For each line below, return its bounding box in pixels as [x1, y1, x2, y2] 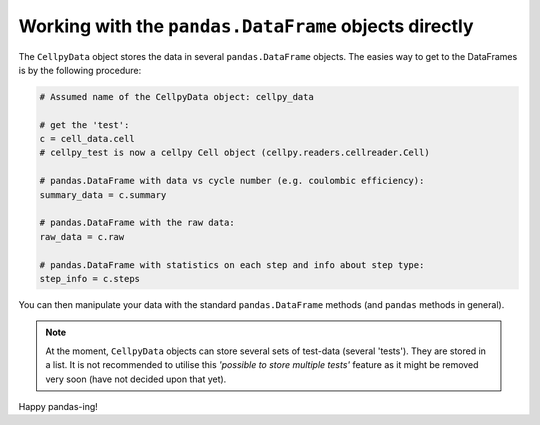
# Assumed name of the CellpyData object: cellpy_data [39, 91, 314, 102]
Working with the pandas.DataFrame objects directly [18, 15, 474, 37]
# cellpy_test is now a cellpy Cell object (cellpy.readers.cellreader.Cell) [39, 147, 430, 159]
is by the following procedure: [18, 64, 142, 76]
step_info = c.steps [39, 273, 140, 284]
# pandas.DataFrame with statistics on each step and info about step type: [39, 259, 425, 270]
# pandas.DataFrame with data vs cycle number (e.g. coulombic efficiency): [39, 175, 425, 187]
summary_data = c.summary [39, 189, 167, 200]
